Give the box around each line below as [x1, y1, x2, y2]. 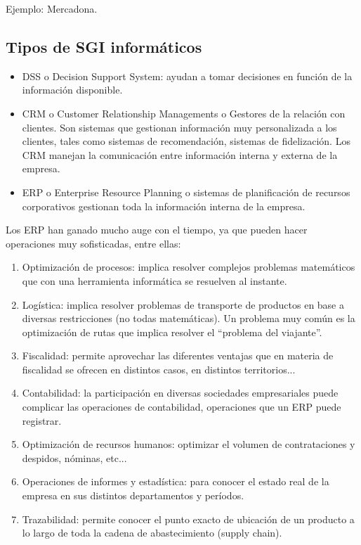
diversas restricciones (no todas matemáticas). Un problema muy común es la [22, 311, 355, 326]
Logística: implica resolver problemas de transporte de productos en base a [22, 297, 345, 312]
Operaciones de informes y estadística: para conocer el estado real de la [22, 474, 329, 489]
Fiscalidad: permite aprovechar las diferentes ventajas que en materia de [22, 348, 334, 363]
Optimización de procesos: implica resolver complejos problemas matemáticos [22, 259, 355, 274]
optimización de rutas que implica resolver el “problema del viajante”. [22, 324, 322, 339]
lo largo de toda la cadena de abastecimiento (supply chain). [22, 525, 282, 540]
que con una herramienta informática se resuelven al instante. [22, 273, 287, 288]
